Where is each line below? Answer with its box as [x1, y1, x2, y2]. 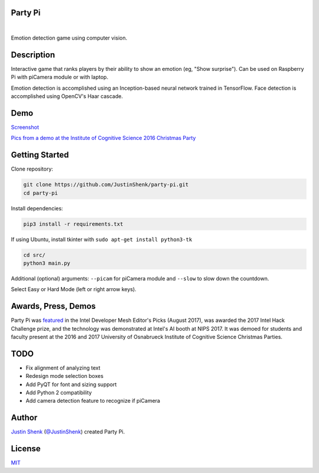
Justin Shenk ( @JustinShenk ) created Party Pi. [11, 428, 125, 435]
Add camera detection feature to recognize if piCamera [25, 397, 161, 405]
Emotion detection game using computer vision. [11, 34, 128, 41]
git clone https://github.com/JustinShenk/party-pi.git [23, 181, 189, 188]
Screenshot [11, 123, 40, 131]
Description [11, 50, 56, 60]
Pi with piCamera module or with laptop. [11, 74, 109, 81]
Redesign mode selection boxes [25, 373, 103, 380]
